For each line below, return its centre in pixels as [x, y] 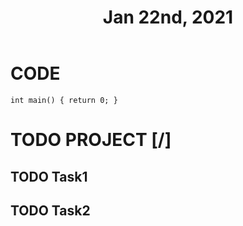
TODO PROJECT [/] [91, 140]
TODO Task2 [50, 210]
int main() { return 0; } [64, 100]
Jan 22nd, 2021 [168, 17]
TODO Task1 [49, 176]
